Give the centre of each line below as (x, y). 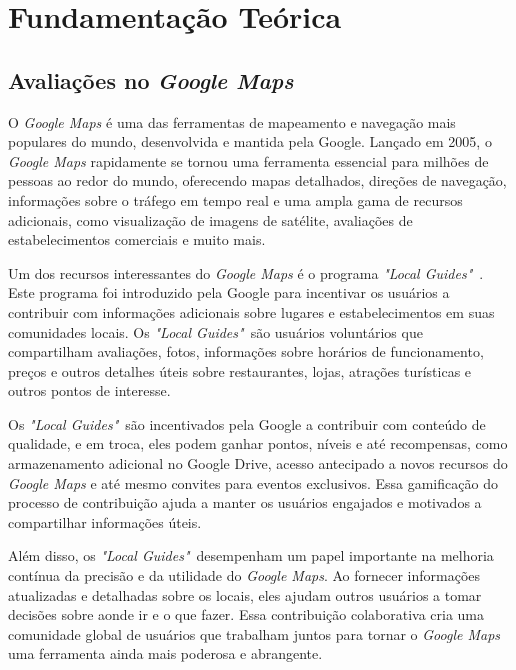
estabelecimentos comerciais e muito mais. (137, 239)
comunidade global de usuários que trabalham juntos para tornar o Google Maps (254, 633)
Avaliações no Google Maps (151, 79)
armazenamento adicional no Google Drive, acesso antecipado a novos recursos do (258, 463)
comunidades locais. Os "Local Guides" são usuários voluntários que (215, 331)
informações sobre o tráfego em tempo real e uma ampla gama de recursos (235, 199)
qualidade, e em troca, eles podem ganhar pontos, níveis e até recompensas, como (258, 443)
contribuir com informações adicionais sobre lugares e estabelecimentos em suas (251, 311)
